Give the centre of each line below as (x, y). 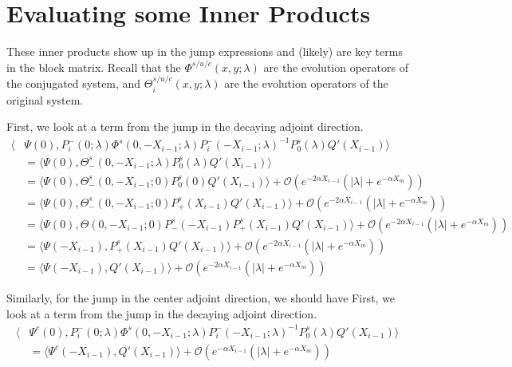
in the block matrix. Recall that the (94, 67)
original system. (45, 99)
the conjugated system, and (74, 83)
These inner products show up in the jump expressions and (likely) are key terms (205, 51)
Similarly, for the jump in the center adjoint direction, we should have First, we (201, 297)
